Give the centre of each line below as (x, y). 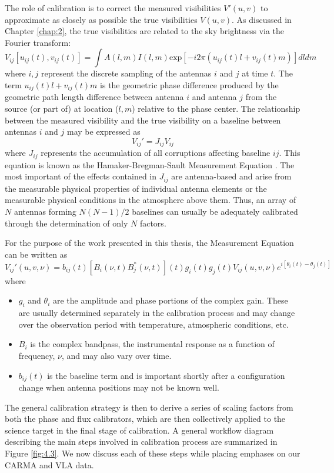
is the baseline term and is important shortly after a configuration (166, 375)
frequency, (37, 355)
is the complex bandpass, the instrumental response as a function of (152, 344)
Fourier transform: (38, 42)
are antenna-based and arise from (231, 176)
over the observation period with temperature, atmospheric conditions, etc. (153, 324)
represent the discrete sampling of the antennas (126, 73)
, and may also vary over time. (116, 355)
